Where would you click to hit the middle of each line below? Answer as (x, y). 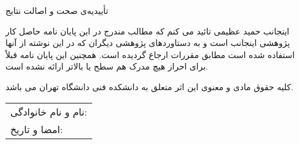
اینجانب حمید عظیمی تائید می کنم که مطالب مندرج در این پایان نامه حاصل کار (147, 31)
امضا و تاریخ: (37, 129)
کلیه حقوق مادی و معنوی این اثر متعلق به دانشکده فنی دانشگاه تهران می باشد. (149, 86)
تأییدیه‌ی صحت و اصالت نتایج (57, 10)
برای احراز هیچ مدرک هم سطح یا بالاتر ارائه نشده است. (107, 66)
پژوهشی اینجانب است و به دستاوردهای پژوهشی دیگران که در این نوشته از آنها (148, 43)
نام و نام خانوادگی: (49, 111)
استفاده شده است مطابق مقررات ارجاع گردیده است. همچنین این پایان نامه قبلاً (150, 54)
